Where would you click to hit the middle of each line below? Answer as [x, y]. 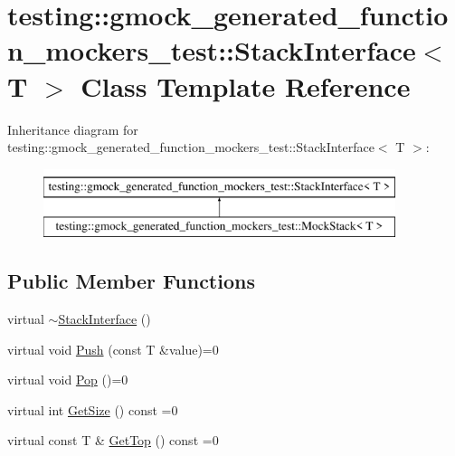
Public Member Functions [131, 281]
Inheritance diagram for [73, 129]
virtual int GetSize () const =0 [93, 409]
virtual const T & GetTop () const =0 [113, 440]
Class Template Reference [246, 85]
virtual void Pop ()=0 [68, 380]
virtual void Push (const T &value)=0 [113, 349]
